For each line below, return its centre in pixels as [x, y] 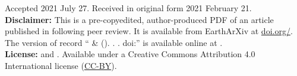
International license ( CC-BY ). [61, 65]
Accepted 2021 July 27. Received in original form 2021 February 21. [128, 8]
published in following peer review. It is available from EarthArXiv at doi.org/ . [149, 31]
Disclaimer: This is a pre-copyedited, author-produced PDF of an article [139, 19]
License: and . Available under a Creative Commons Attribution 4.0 [130, 54]
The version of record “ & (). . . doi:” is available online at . [114, 42]
